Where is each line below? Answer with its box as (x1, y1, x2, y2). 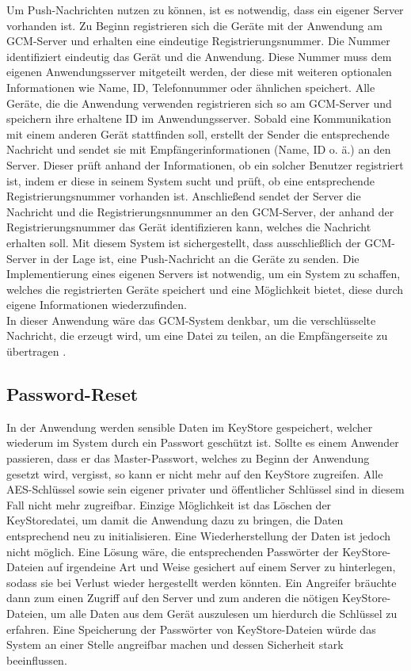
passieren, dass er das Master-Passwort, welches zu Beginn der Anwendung (6, 450, 370, 467)
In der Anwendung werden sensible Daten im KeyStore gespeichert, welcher (6, 418, 373, 435)
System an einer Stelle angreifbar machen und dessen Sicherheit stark (6, 636, 344, 653)
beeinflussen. (6, 651, 67, 668)
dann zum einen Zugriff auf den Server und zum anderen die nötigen (6, 589, 339, 606)
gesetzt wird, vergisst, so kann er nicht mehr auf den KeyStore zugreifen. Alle (6, 465, 383, 482)
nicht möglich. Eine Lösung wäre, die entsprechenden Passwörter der (6, 543, 339, 559)
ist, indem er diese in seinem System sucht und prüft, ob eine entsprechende (6, 172, 375, 189)
